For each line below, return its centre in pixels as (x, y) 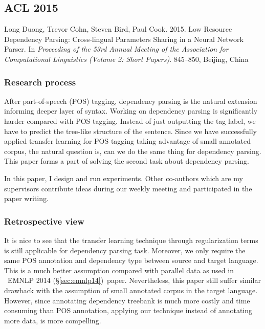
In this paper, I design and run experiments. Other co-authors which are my (124, 178)
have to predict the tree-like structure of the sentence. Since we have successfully (130, 131)
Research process (40, 82)
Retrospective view (44, 221)
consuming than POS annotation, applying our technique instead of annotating (128, 310)
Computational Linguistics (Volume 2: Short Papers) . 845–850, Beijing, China (126, 59)
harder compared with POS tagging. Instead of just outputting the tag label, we (130, 120)
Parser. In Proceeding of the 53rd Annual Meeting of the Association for (116, 49)
